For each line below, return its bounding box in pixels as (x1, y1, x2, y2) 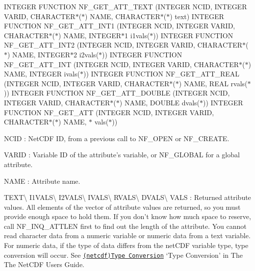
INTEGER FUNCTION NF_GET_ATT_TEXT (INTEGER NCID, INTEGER (4, 1, 247, 11)
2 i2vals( (74, 49, 99, 59)
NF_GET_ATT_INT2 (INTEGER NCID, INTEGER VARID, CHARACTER (4, 40, 243, 50)
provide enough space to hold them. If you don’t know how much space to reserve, (4, 211, 251, 222)
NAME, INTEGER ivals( (4, 69, 80, 79)
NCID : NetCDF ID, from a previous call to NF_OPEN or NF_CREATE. (4, 133, 229, 143)
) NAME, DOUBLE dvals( (119, 97, 200, 107)
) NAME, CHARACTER (85, 11, 160, 21)
